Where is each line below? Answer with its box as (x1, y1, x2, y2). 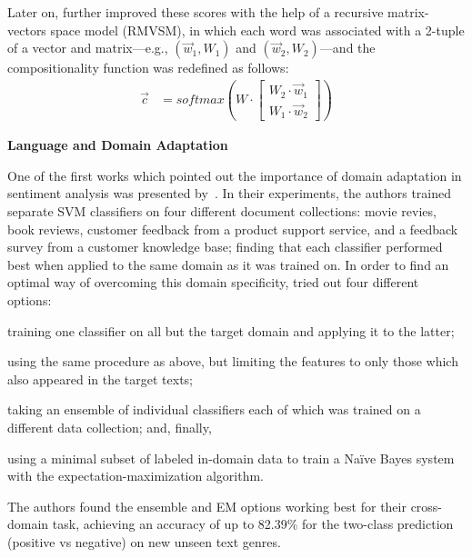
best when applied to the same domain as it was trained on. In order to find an (7, 254, 449, 274)
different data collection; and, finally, (7, 418, 212, 436)
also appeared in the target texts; (7, 369, 194, 388)
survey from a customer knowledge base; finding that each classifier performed (7, 237, 443, 256)
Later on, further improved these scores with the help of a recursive (7, 3, 384, 21)
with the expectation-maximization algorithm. (7, 466, 265, 485)
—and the (319, 38, 376, 57)
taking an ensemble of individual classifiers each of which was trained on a (7, 400, 421, 419)
